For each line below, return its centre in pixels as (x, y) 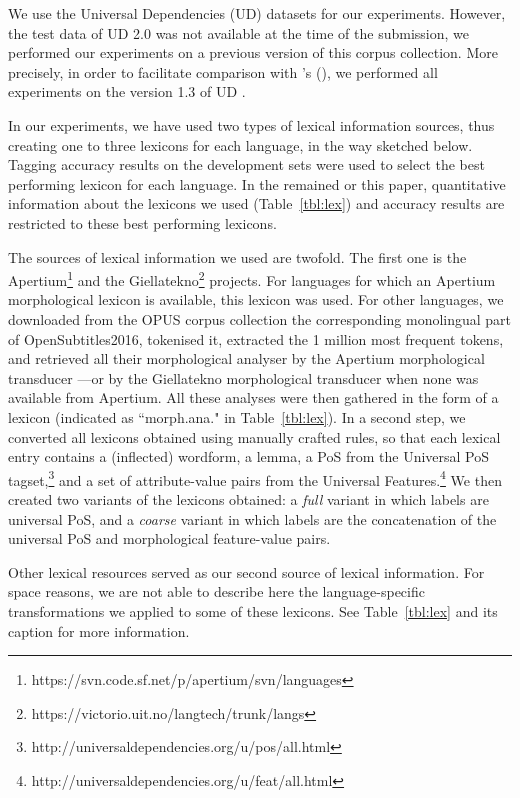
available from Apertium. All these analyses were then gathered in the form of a (253, 397)
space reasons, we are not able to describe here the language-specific (216, 591)
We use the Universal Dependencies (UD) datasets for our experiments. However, (257, 13)
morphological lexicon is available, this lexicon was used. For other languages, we (256, 299)
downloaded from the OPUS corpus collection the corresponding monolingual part (260, 318)
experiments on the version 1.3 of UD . (127, 91)
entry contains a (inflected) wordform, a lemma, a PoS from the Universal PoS (249, 456)
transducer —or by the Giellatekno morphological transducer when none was (243, 377)
